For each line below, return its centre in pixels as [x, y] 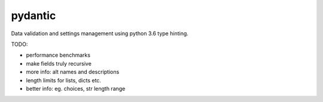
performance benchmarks [58, 55]
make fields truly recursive [59, 63]
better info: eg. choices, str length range [76, 88]
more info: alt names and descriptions [73, 72]
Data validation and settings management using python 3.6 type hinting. [100, 33]
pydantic [33, 16]
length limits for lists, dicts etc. [64, 80]
